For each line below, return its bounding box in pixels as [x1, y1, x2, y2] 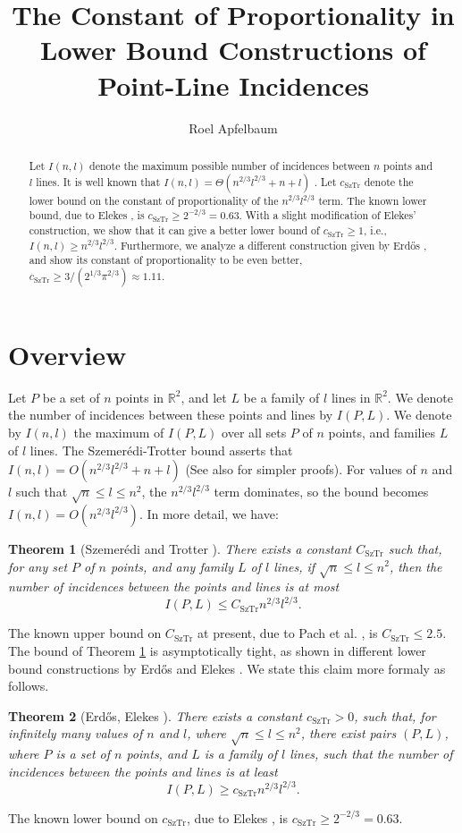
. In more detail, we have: [139, 504, 279, 523]
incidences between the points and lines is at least [8, 761, 278, 780]
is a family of [204, 744, 277, 763]
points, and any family [110, 557, 234, 575]
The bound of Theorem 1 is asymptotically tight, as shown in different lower [8, 641, 426, 659]
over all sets [222, 422, 287, 441]
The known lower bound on [8, 808, 158, 827]
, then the [389, 557, 442, 575]
